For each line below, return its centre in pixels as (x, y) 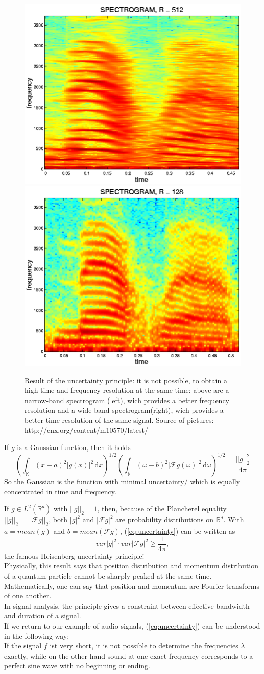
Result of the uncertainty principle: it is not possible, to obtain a (126, 380)
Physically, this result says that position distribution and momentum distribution (131, 566)
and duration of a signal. (43, 616)
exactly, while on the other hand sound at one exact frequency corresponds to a (129, 655)
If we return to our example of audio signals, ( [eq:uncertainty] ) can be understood (132, 625)
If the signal (23, 646)
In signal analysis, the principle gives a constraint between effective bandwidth (127, 605)
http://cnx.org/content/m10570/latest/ (87, 430)
